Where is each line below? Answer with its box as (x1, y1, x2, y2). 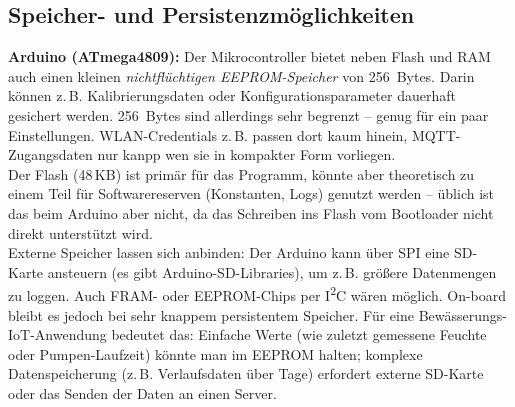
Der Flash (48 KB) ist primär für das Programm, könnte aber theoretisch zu (8, 163, 475, 184)
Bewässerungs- (418, 304, 507, 325)
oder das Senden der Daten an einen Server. (8, 382, 277, 403)
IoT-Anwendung (8, 324, 107, 345)
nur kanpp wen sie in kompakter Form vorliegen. (97, 144, 396, 165)
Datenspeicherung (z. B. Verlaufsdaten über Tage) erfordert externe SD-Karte (8, 363, 484, 384)
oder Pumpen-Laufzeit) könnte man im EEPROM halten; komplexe (8, 343, 423, 364)
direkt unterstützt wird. (8, 222, 153, 243)
